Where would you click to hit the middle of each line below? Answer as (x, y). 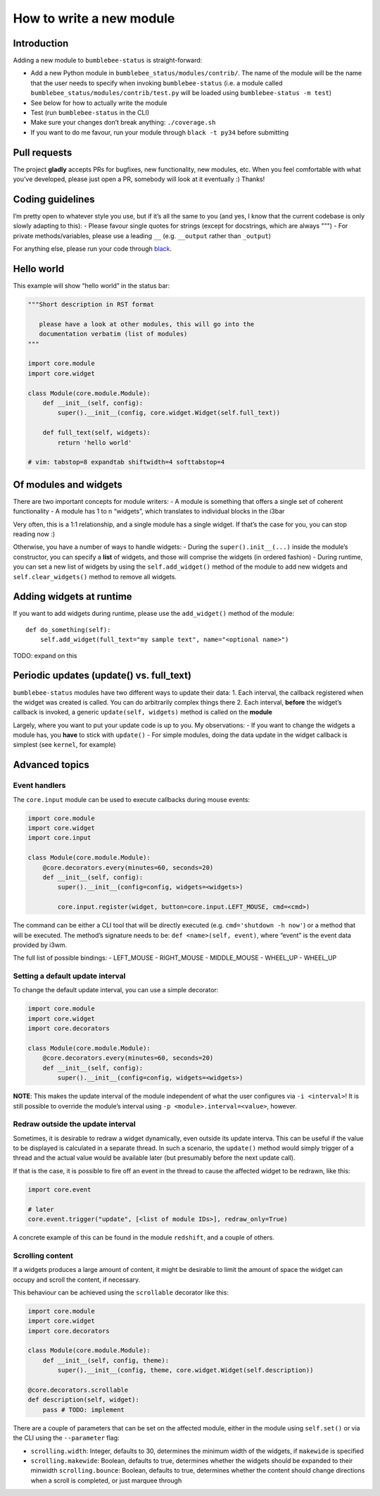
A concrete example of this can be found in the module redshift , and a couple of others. (144, 1237)
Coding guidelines (54, 199)
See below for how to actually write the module (99, 103)
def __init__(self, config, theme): (106, 1360)
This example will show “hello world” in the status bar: (91, 286)
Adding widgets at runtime (73, 596)
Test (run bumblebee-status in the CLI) (90, 113)
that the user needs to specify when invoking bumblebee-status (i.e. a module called (157, 83)
